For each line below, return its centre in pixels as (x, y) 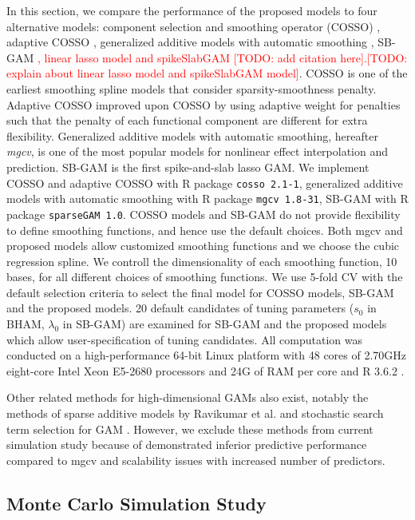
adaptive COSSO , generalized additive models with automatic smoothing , (190, 42)
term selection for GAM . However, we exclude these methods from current (190, 429)
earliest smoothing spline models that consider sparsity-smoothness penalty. (192, 88)
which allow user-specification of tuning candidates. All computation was (185, 339)
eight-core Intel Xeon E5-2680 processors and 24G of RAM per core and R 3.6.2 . (206, 370)
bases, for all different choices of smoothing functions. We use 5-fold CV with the (205, 277)
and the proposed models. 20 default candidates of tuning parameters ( (180, 308)
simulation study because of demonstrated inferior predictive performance (187, 445)
